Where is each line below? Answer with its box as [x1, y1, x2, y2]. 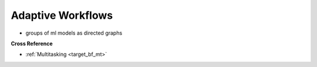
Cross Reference [11, 40, 53, 47]
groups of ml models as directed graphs [25, 29, 123, 36]
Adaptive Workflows [11, 9, 113, 22]
